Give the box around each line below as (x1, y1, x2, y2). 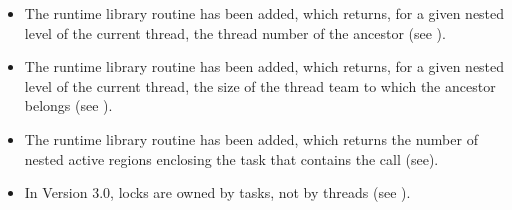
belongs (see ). (24, 95, 113, 116)
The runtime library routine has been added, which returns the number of (24, 128, 478, 149)
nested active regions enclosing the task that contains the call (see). (24, 148, 439, 169)
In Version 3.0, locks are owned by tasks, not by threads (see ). (24, 182, 411, 203)
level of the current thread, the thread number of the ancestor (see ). (24, 22, 446, 43)
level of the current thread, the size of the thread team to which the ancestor (24, 75, 496, 96)
